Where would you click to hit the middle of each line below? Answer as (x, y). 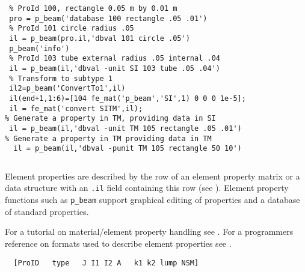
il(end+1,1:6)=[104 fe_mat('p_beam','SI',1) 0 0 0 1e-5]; (128, 98)
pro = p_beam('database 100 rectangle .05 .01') (108, 18)
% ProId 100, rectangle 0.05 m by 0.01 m (93, 8)
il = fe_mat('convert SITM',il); (76, 108)
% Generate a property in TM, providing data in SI (110, 119)
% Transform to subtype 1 (61, 78)
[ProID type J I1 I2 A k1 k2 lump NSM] (106, 263)
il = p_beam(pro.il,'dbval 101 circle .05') (100, 38)
